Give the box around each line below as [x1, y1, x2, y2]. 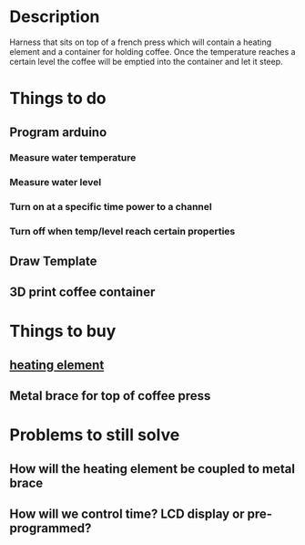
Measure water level [9, 176, 102, 189]
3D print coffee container [9, 284, 156, 299]
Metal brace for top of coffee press [9, 388, 211, 404]
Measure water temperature [9, 152, 137, 164]
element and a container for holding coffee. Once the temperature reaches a [9, 46, 296, 57]
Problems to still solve [9, 424, 180, 445]
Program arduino [9, 124, 107, 140]
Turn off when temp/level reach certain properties [9, 225, 236, 238]
